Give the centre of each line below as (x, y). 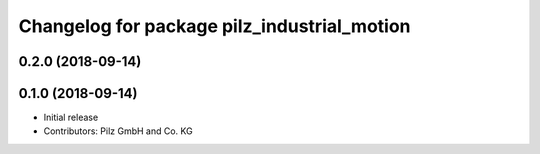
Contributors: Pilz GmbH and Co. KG (118, 131)
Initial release (71, 117)
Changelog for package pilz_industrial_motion (214, 26)
